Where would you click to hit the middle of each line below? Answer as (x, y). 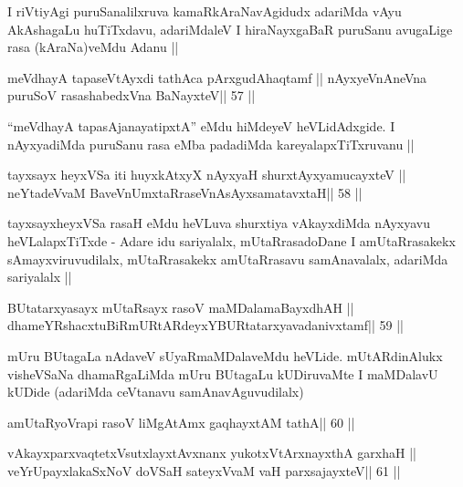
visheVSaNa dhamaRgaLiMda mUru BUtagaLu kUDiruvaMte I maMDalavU (223, 373)
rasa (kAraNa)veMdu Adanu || (93, 47)
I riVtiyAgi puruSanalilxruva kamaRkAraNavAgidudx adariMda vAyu (205, 11)
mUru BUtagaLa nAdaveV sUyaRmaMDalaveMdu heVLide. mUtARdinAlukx (225, 355)
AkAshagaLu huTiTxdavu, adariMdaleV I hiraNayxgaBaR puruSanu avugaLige (230, 29)
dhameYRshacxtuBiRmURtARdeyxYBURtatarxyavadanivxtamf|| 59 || (205, 325)
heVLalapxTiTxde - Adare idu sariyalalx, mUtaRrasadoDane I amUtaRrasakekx (231, 240)
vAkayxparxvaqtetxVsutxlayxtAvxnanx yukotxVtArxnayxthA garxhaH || (212, 453)
